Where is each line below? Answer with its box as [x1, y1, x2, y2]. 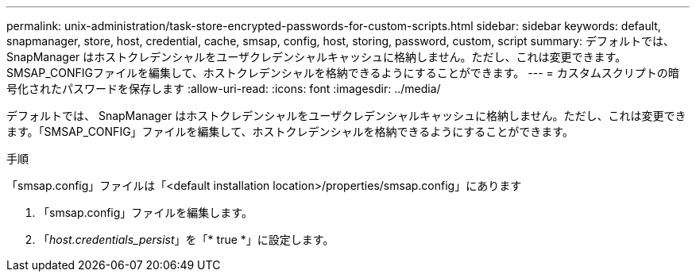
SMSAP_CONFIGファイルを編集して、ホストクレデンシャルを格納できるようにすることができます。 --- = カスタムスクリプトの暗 [6, 66, 679, 79]
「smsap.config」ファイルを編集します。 [38, 206, 253, 219]
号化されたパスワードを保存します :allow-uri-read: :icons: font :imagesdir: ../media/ [6, 82, 441, 95]
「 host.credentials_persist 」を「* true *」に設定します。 [38, 233, 334, 246]
